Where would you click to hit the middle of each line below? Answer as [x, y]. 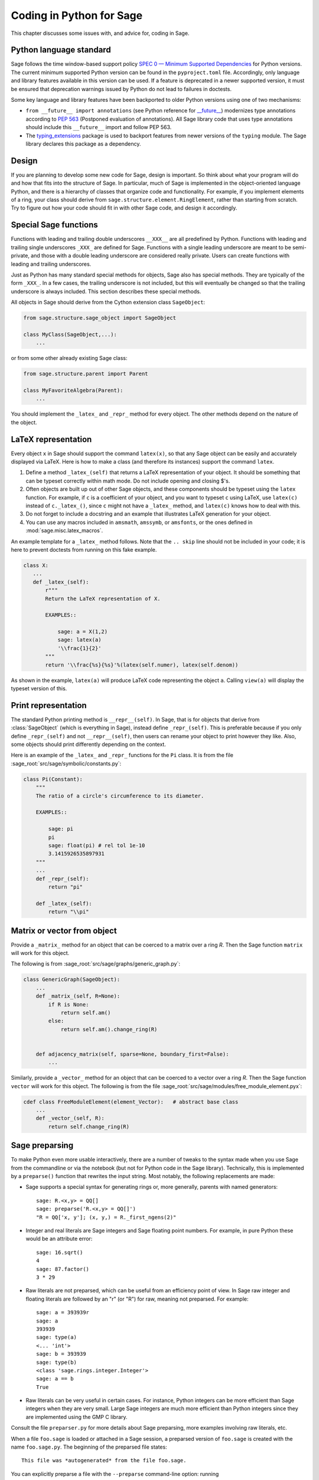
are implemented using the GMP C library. [77, 1417]
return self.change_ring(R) [89, 1127]
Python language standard [61, 50]
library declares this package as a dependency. [83, 144]
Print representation [49, 705]
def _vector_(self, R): [70, 1118]
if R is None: [69, 1004]
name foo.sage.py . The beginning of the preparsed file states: [89, 1447]
